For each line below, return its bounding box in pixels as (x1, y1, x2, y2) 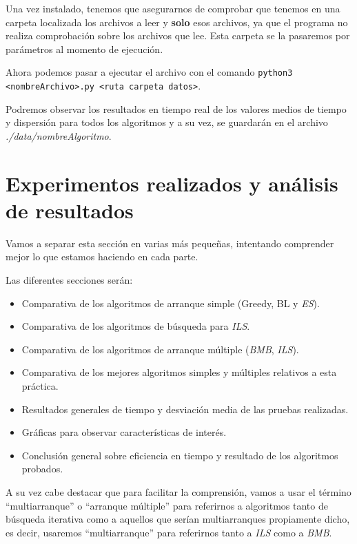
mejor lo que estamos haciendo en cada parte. (6, 249, 198, 264)
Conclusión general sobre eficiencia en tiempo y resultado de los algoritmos (21, 448, 338, 462)
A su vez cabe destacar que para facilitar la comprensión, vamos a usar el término (6, 484, 351, 499)
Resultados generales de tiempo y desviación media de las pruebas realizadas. (21, 401, 349, 416)
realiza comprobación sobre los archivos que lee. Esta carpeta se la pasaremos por (6, 28, 350, 43)
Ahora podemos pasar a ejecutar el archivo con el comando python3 (6, 65, 293, 79)
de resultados (6, 196, 134, 224)
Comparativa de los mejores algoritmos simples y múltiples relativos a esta (21, 365, 337, 379)
